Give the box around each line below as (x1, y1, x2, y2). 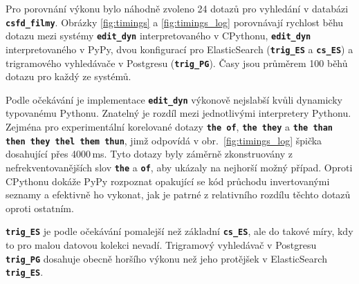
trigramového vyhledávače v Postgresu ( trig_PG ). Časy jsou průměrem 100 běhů (6, 55, 348, 70)
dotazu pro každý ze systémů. (6, 69, 131, 84)
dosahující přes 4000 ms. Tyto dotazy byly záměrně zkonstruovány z (6, 146, 293, 161)
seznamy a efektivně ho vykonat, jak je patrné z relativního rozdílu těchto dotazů (6, 187, 351, 202)
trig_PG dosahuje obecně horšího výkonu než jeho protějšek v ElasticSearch (6, 251, 327, 265)
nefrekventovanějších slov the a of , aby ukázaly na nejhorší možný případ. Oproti (6, 160, 353, 174)
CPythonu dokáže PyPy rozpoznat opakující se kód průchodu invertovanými (6, 173, 330, 188)
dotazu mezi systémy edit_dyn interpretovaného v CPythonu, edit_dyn (6, 28, 311, 43)
